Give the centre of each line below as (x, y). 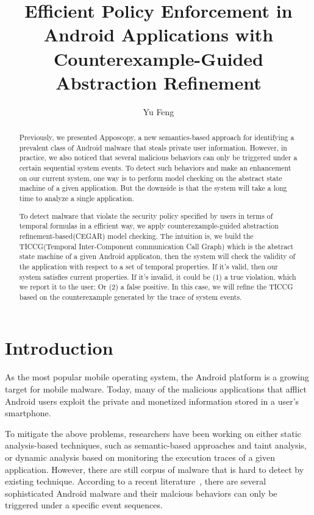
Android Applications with (159, 34)
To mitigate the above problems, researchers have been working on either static (153, 433)
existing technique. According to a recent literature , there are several (136, 481)
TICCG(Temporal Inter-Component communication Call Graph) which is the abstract (156, 246)
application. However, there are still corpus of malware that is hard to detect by (155, 469)
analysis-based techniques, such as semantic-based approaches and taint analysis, (156, 445)
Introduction (59, 348)
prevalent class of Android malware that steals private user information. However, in (153, 147)
